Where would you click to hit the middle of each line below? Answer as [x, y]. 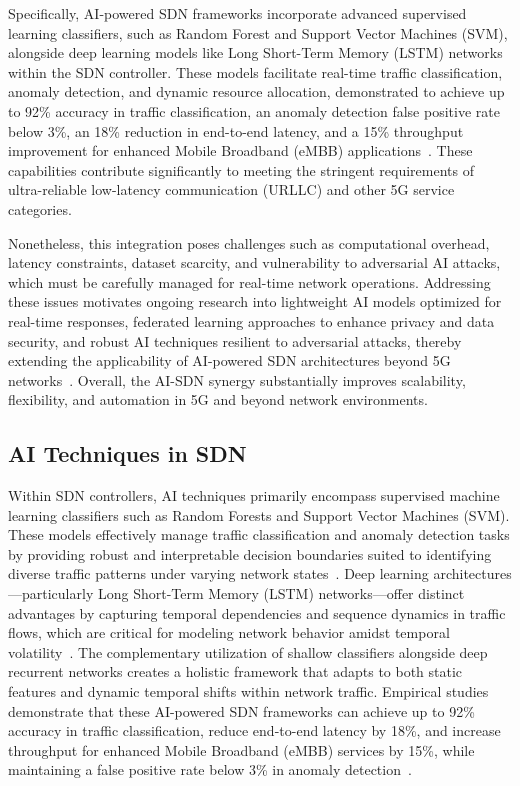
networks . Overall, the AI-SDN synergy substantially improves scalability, [237, 379]
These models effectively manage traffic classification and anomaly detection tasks [259, 534]
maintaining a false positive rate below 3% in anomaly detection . [210, 769]
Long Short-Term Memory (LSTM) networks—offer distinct [281, 593]
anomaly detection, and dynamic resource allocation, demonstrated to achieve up [256, 91]
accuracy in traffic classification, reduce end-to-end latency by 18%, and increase [254, 730]
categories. [40, 208]
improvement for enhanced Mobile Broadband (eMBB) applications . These [240, 150]
